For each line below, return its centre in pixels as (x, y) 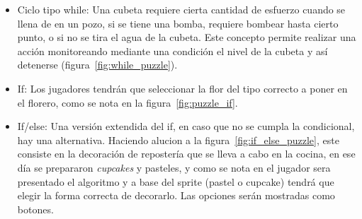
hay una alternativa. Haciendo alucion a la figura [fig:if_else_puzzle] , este (178, 140)
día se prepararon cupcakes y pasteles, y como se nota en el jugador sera (174, 167)
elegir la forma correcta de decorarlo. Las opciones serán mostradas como (176, 195)
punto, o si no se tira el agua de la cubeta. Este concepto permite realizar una (187, 37)
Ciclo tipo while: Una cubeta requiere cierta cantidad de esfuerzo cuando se (181, 9)
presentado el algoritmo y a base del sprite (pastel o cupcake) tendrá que (176, 181)
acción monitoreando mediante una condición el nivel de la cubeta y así (172, 51)
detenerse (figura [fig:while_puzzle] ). (97, 65)
